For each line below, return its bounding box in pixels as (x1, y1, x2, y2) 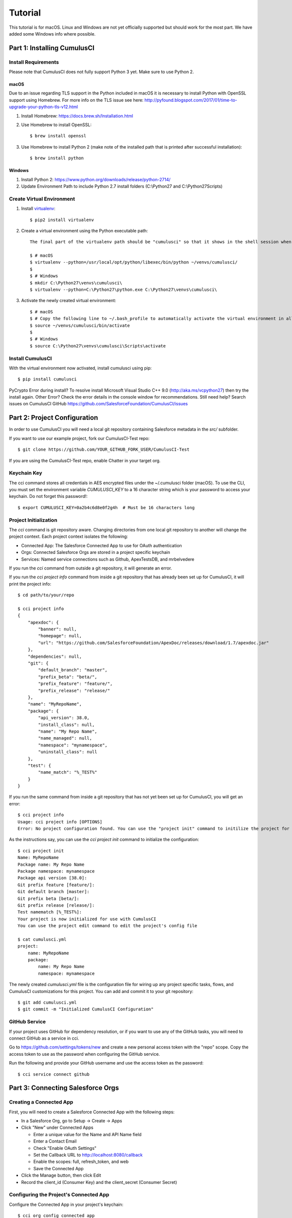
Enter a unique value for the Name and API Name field (33, 1131, 142, 1137)
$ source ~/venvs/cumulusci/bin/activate (30, 323, 130, 328)
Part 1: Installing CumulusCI (9, 44, 95, 52)
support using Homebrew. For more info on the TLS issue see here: (9, 97, 144, 103)
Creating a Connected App (9, 1099, 73, 1105)
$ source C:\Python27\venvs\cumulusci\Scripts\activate (30, 343, 166, 348)
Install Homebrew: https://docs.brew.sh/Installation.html (21, 113, 133, 119)
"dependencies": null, (27, 653, 82, 659)
